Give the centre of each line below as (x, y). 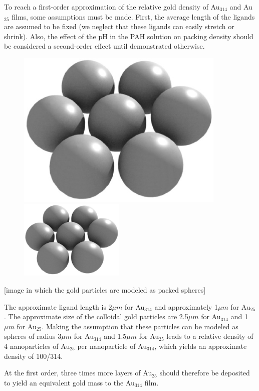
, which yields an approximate (201, 346)
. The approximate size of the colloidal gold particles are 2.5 (96, 316)
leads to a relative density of (210, 336)
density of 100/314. (34, 356)
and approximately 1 (186, 306)
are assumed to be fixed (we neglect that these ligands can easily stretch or (119, 26)
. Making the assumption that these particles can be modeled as (140, 326)
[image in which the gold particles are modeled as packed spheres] (105, 290)
